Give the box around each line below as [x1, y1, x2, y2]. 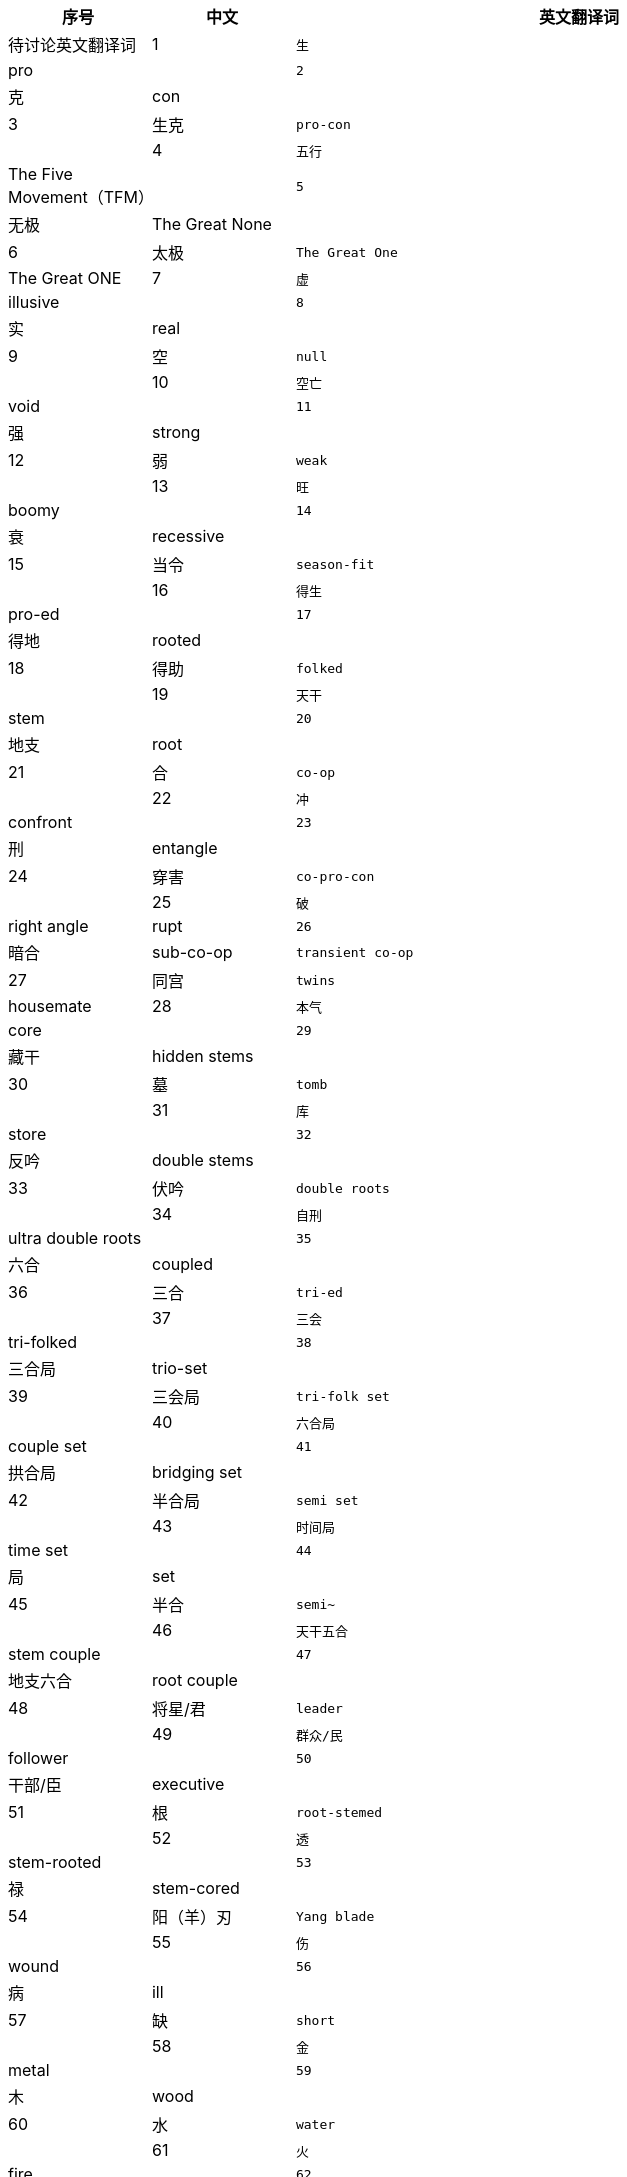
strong [151, 422, 201, 442]
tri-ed [295, 1284, 343, 1300]
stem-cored [151, 1878, 240, 1898]
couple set [8, 1436, 87, 1456]
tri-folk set [295, 1388, 390, 1404]
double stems [151, 1150, 254, 1170]
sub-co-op [151, 942, 233, 962]
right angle [8, 916, 89, 936]
